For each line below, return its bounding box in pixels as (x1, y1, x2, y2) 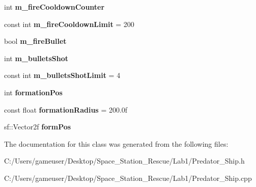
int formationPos (4, 87, 63, 97)
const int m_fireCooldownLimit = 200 (4, 18, 134, 29)
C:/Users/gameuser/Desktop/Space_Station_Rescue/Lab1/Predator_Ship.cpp (4, 172, 252, 183)
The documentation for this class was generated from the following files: (4, 138, 229, 149)
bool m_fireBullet (4, 36, 67, 46)
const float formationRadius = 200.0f (4, 104, 128, 115)
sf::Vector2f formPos (4, 121, 71, 132)
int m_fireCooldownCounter (4, 2, 105, 12)
